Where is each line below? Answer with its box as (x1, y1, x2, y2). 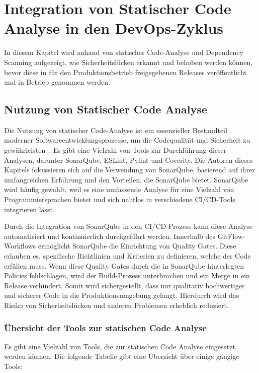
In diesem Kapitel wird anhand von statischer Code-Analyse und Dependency (4, 47, 243, 57)
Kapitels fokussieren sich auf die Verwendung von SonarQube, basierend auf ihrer (4, 164, 255, 175)
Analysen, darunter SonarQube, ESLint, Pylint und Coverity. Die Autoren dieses (4, 154, 253, 165)
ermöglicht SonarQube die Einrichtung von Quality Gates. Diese (38, 240, 236, 251)
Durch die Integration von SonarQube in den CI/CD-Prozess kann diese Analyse (4, 221, 253, 231)
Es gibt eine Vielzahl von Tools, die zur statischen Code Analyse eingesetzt (4, 341, 235, 351)
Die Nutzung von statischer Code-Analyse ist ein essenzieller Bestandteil (4, 125, 227, 135)
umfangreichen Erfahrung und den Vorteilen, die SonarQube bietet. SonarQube (4, 174, 248, 184)
